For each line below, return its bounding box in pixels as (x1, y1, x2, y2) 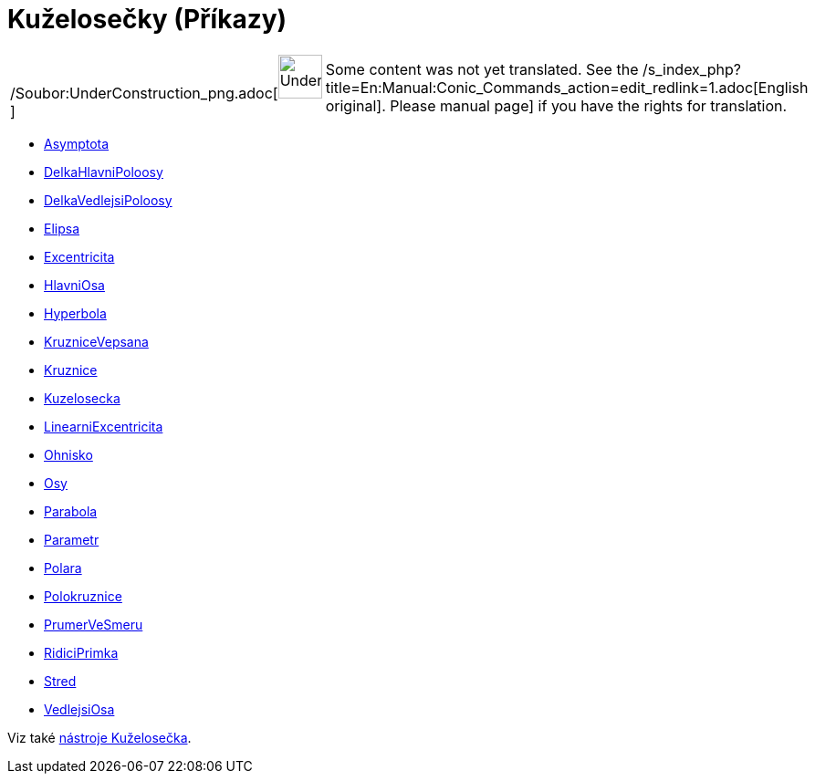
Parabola (44, 503, 98, 519)
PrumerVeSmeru (44, 616, 143, 632)
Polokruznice (44, 588, 122, 604)
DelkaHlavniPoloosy (44, 163, 163, 180)
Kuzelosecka (44, 390, 120, 406)
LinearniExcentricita (44, 418, 163, 434)
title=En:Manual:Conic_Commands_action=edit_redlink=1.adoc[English (325, 78, 809, 97)
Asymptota (44, 135, 110, 151)
